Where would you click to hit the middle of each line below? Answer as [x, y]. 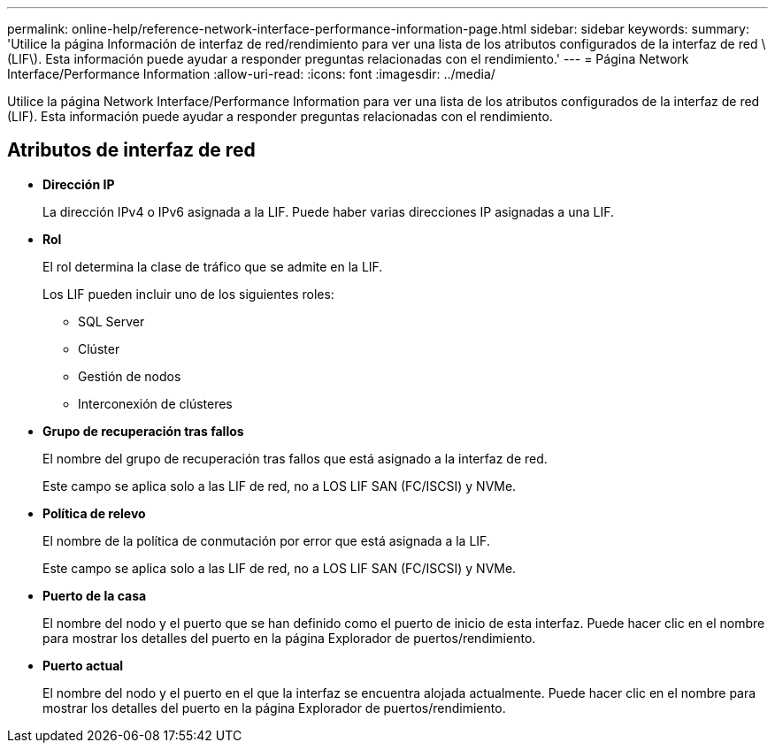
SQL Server [111, 321]
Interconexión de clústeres [155, 403]
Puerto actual [83, 665]
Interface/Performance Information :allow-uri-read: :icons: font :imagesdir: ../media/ [251, 74]
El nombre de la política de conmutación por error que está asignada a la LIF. [266, 540]
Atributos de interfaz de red [131, 150]
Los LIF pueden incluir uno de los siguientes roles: [188, 294]
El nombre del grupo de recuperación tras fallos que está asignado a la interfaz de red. [295, 458]
